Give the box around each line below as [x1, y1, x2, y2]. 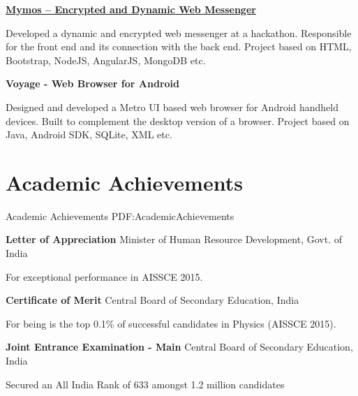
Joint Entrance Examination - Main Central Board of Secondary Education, [6, 339, 353, 354]
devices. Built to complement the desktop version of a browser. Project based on [6, 113, 350, 128]
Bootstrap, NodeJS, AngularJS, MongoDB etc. [6, 52, 206, 67]
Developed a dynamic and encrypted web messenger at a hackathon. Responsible [6, 25, 352, 40]
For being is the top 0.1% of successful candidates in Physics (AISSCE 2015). [6, 316, 336, 330]
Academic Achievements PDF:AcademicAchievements [6, 208, 234, 223]
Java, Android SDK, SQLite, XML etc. [6, 127, 172, 142]
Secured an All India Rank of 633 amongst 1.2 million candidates [6, 376, 285, 391]
